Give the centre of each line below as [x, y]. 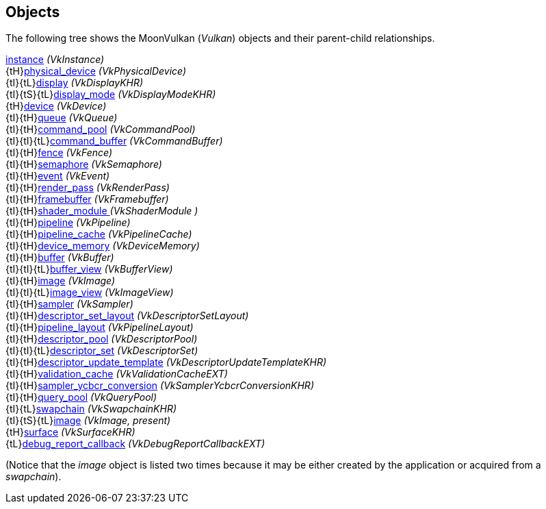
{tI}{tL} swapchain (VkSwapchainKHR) [91, 409]
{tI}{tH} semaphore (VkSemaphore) [84, 164]
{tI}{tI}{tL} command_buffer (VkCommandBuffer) [114, 141]
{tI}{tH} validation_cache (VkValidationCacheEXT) [117, 374]
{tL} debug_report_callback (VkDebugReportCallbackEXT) [135, 444]
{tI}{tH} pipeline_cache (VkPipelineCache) [99, 234]
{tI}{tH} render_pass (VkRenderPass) [88, 188]
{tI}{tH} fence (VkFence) [59, 153]
